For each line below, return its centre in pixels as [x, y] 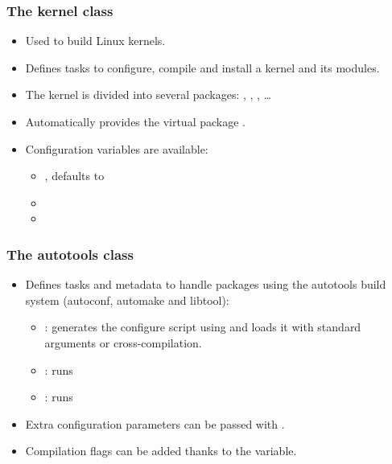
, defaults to [74, 176]
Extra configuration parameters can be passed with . [155, 423]
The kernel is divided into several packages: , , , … [149, 94]
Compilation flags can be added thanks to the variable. [161, 451]
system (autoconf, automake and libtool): [127, 300]
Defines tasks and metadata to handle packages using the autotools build [206, 284]
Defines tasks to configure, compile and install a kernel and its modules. [202, 67]
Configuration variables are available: [117, 148]
